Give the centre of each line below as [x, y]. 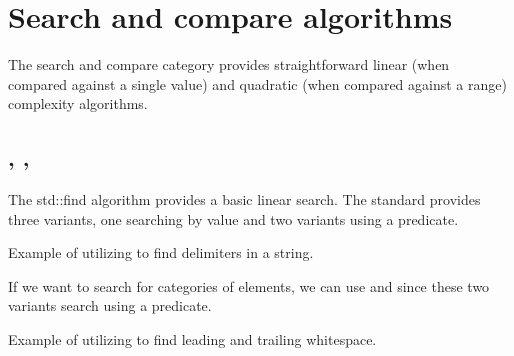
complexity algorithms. [78, 103]
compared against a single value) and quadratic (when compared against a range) [257, 83]
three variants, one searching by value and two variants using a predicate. [233, 218]
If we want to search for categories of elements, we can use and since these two [249, 285]
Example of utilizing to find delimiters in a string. [161, 252]
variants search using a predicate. [110, 305]
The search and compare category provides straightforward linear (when [229, 64]
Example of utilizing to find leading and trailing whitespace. [192, 339]
